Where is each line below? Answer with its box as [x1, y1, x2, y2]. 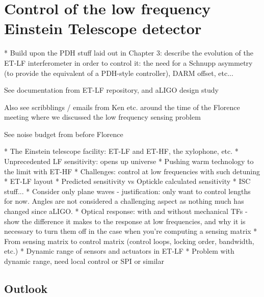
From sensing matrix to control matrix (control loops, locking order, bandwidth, [4, 235, 254, 246]
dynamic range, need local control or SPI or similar [4, 256, 164, 266]
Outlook [4, 280, 48, 296]
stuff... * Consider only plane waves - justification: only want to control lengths [4, 185, 251, 196]
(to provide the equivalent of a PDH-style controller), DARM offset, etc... [4, 67, 233, 78]
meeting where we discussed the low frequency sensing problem [4, 112, 201, 122]
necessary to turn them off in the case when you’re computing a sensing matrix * [4, 226, 257, 236]
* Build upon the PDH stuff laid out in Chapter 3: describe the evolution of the [4, 47, 253, 58]
